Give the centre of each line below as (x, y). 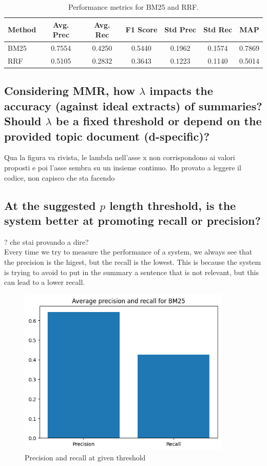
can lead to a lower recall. (45, 282)
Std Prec (180, 30)
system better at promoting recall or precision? (132, 220)
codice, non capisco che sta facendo (60, 177)
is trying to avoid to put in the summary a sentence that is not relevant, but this (131, 272)
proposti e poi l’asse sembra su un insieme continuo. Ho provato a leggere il (123, 167)
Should (23, 121)
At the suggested (50, 205)
